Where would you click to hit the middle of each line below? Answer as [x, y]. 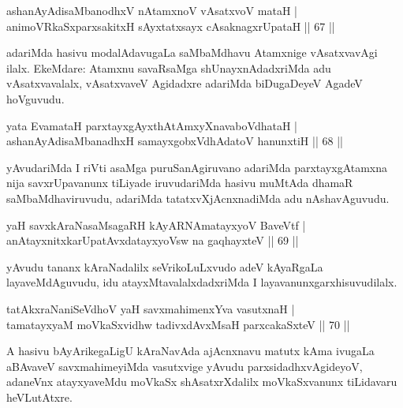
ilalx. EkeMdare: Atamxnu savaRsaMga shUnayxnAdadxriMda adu [169, 67]
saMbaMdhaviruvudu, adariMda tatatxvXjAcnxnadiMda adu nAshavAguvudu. [198, 198]
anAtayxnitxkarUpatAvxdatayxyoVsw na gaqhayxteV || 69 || [153, 240]
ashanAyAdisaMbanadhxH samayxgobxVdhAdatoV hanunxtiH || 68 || [175, 141]
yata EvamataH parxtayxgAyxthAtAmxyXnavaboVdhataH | [152, 125]
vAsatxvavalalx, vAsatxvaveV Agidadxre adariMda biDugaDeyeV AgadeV [185, 83]
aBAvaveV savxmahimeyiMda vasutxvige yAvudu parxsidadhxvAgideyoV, [185, 366]
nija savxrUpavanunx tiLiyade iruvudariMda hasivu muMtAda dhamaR [180, 183]
